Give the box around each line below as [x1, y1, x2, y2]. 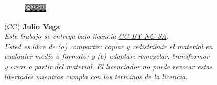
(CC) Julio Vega [4, 20, 60, 31]
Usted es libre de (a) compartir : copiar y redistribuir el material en [4, 40, 213, 51]
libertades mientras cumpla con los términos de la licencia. [4, 71, 188, 81]
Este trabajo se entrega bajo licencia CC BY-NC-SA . [4, 31, 169, 41]
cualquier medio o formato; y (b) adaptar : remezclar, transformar [4, 51, 209, 61]
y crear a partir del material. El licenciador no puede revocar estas [4, 60, 213, 71]
